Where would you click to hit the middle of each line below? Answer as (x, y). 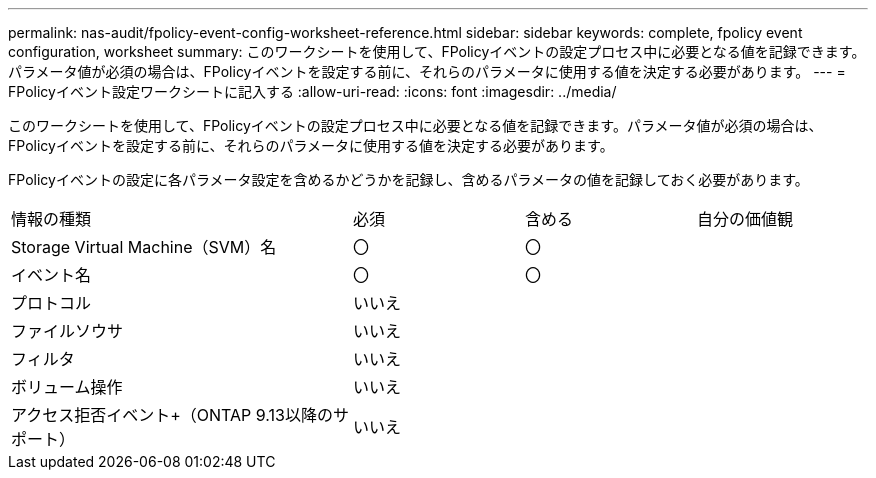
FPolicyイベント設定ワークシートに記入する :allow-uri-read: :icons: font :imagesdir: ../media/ (312, 91)
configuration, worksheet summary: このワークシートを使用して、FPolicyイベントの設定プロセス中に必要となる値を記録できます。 (437, 51)
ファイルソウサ (67, 331)
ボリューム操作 (67, 387)
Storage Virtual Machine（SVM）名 (144, 247)
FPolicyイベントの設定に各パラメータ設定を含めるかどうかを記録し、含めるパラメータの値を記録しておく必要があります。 (408, 179)
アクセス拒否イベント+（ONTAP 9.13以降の (172, 415)
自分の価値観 (745, 219)
